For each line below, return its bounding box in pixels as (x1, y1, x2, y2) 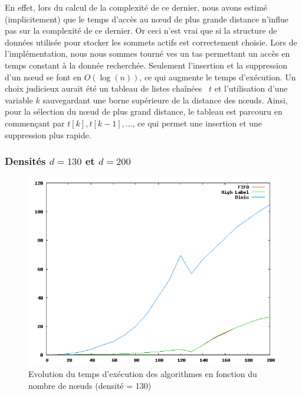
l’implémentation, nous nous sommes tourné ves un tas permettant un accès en (5, 47, 290, 60)
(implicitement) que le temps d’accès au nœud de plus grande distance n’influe (5, 12, 289, 25)
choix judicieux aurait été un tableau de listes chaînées (5, 82, 202, 95)
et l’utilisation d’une (214, 82, 288, 95)
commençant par (5, 116, 65, 129)
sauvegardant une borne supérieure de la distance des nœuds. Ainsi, (42, 93, 288, 106)
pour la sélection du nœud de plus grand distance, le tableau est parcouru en (5, 105, 283, 118)
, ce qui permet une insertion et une (132, 116, 262, 129)
